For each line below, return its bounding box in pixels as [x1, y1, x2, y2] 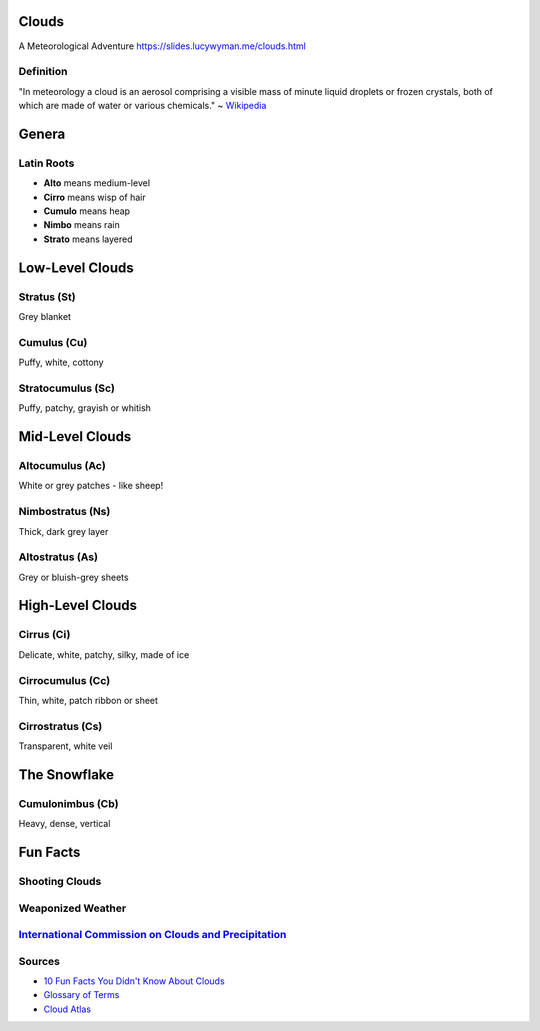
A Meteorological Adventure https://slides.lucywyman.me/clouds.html [18, 40, 307, 52]
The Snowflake [18, 766, 115, 783]
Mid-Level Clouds [18, 428, 132, 445]
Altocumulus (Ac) [18, 458, 107, 472]
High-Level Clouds [18, 597, 138, 614]
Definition [18, 65, 68, 79]
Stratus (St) [18, 290, 76, 304]
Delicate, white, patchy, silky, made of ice [18, 648, 190, 660]
